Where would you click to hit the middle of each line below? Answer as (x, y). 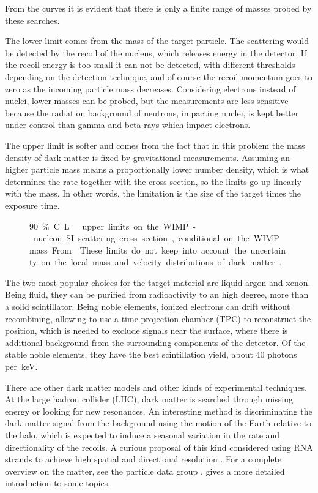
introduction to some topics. (58, 483)
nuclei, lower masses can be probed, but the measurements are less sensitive (147, 101)
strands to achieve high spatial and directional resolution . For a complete (143, 459)
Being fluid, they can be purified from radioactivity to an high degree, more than (157, 294)
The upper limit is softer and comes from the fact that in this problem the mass (155, 145)
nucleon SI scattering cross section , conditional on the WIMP (156, 238)
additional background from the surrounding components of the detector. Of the (155, 342)
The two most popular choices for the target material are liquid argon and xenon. (158, 282)
